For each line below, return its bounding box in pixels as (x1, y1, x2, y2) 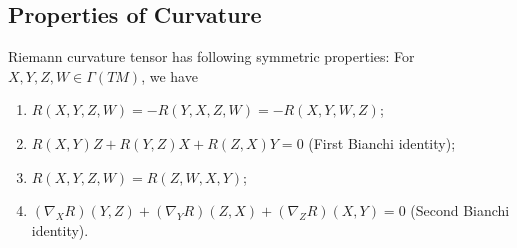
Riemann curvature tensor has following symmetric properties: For (8, 46, 415, 67)
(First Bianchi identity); (308, 132, 456, 153)
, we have (141, 65, 198, 86)
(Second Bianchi (410, 200, 510, 221)
